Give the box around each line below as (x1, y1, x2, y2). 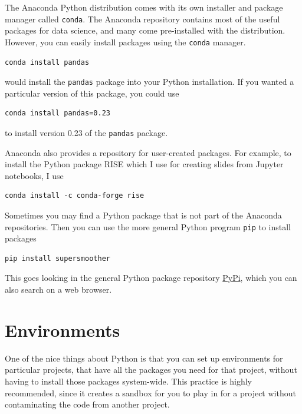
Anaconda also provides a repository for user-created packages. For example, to (5, 146, 291, 158)
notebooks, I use (5, 169, 64, 181)
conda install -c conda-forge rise (5, 191, 145, 200)
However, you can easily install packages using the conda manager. (5, 35, 246, 48)
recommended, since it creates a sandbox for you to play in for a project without (5, 386, 296, 399)
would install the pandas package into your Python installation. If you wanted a (5, 75, 294, 88)
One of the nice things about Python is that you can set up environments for (5, 352, 283, 364)
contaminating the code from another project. (5, 398, 170, 410)
